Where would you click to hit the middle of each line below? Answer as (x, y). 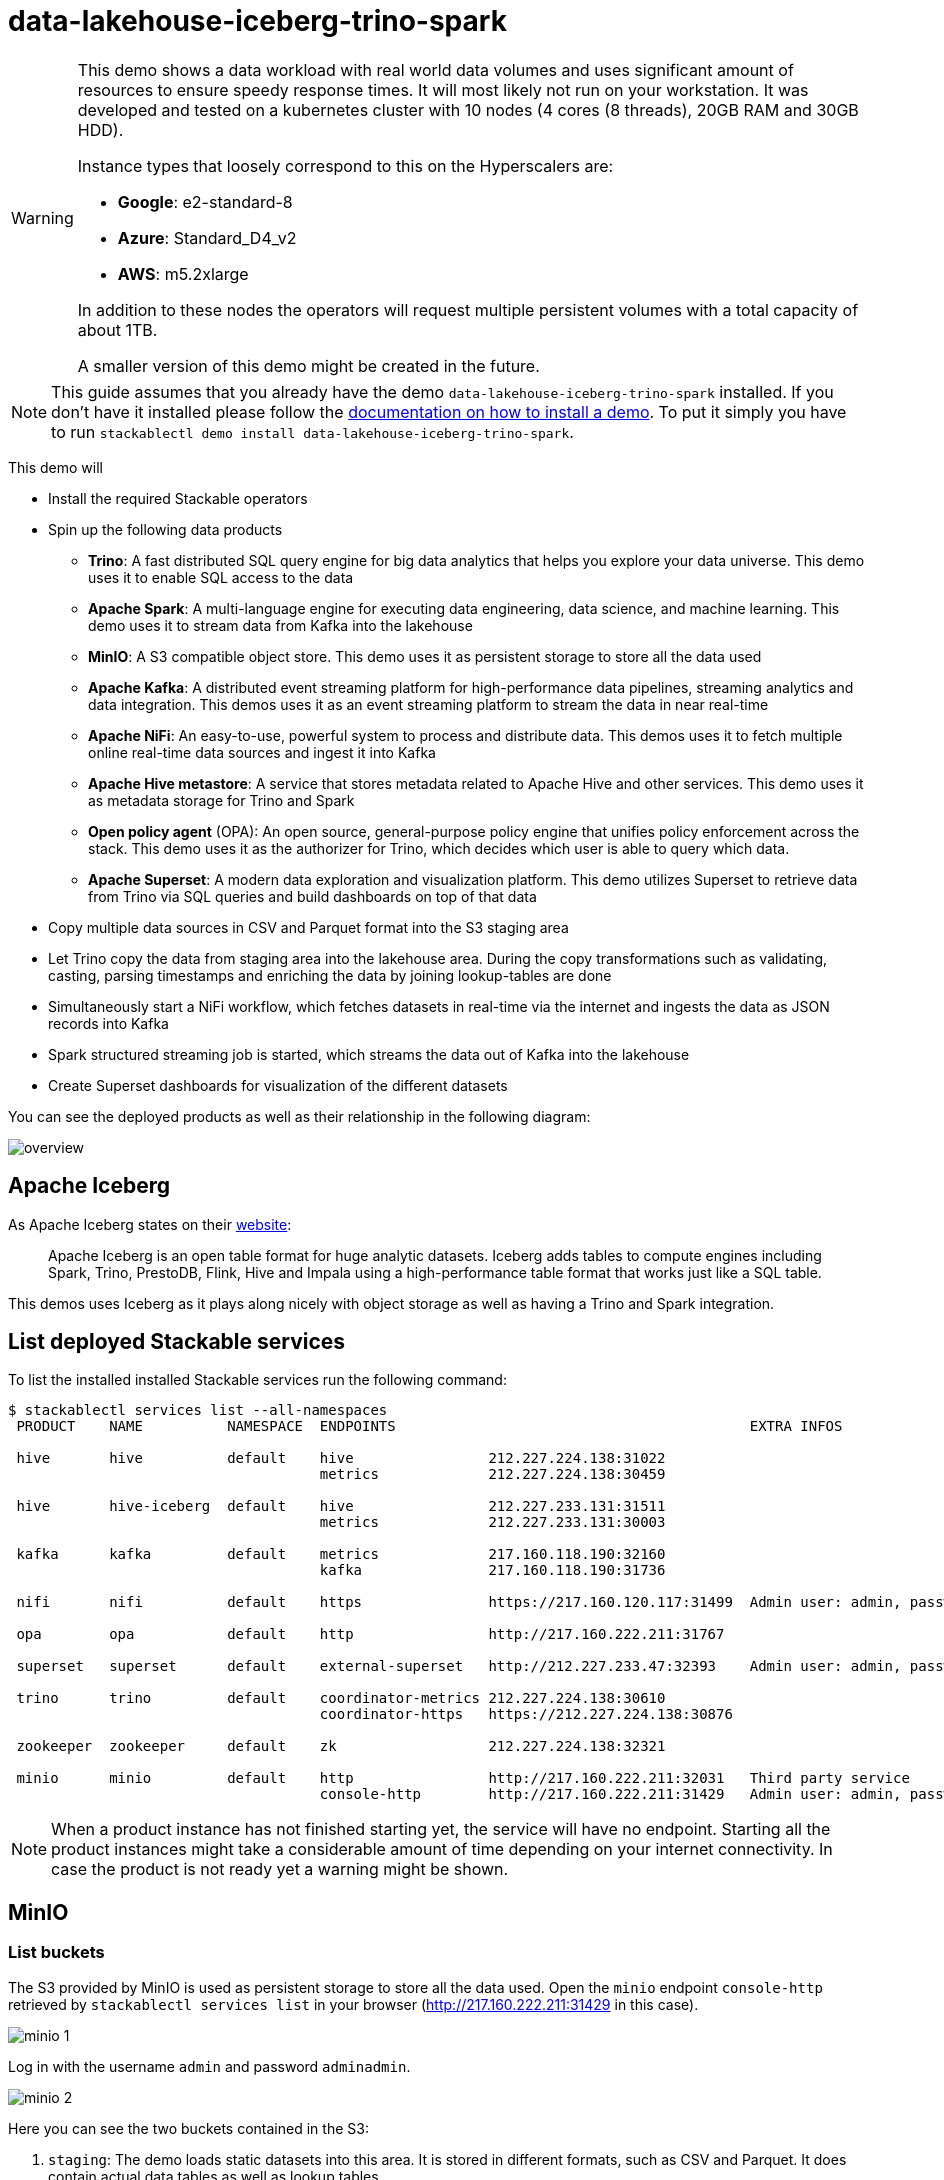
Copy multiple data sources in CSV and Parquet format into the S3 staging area (308, 927)
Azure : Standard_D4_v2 (207, 237)
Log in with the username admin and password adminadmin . (209, 2066)
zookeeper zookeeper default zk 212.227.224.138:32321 (341, 1746)
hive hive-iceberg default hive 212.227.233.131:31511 (341, 1506)
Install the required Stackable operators (178, 498)
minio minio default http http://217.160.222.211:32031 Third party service (463, 1778)
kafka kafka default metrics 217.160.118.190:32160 (341, 1554)
